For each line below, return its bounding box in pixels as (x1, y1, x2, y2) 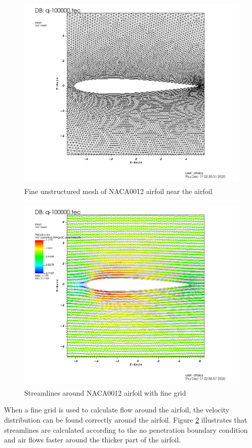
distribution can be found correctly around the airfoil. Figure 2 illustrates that (4, 414, 247, 425)
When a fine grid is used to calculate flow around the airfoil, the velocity (4, 404, 230, 415)
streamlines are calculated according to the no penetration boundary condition (4, 424, 248, 435)
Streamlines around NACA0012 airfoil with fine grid (24, 387, 186, 398)
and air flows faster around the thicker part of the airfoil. (4, 434, 181, 445)
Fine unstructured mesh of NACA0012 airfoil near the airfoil (24, 185, 213, 196)
